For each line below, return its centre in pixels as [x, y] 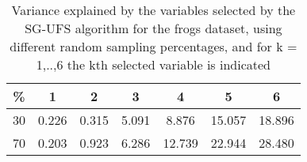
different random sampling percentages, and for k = [153, 46]
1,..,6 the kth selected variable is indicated [153, 64]
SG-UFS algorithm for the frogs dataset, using [153, 28]
